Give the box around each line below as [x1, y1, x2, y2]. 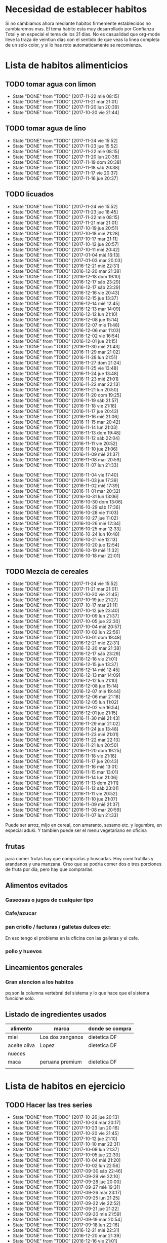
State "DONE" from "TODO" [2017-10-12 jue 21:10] [12, 1136, 117, 1142]
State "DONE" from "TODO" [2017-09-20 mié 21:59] [12, 1211, 121, 1217]
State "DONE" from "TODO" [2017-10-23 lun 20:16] [12, 1125, 119, 1131]
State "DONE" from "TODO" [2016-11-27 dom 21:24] [12, 359, 121, 365]
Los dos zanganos [39, 1034, 83, 1041]
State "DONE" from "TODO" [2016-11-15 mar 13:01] [12, 769, 118, 775]
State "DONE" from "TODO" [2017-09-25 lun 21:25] [12, 1195, 120, 1201]
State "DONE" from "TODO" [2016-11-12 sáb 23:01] [12, 785, 119, 791]
